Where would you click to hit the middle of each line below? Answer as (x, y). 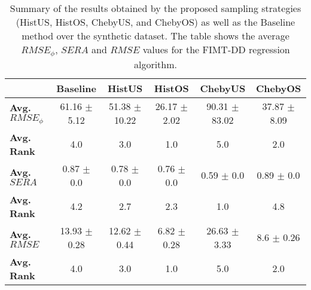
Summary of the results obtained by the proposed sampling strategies (155, 8)
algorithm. (155, 64)
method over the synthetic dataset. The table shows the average (155, 36)
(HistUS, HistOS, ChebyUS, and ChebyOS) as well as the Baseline (155, 22)
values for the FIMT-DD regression (216, 49)
